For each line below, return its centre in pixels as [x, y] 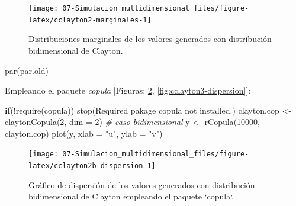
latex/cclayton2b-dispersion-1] [92, 166]
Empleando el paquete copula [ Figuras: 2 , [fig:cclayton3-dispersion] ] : [128, 90]
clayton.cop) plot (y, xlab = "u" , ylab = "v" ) [84, 133]
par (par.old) [27, 70]
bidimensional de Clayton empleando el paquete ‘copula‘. [131, 196]
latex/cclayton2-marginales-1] [90, 20]
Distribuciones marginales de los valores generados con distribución [150, 39]
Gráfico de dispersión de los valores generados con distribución [142, 184]
